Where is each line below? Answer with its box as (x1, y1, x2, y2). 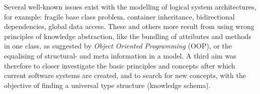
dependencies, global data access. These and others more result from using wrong (4, 21, 254, 31)
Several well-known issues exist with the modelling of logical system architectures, (4, 1, 256, 11)
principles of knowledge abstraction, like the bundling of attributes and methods (4, 30, 251, 41)
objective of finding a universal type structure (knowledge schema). (4, 79, 211, 90)
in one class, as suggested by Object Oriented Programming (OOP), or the (4, 40, 232, 51)
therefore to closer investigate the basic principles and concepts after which (4, 60, 235, 70)
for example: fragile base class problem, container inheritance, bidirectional (4, 11, 235, 21)
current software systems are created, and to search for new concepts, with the (4, 70, 246, 80)
